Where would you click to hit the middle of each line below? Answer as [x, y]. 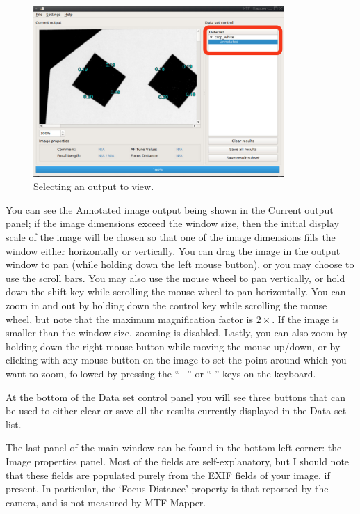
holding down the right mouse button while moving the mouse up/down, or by [173, 346]
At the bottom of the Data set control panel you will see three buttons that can [175, 397]
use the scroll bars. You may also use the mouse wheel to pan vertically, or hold [175, 278]
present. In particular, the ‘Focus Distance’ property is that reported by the [167, 489]
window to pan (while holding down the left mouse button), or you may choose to [180, 264]
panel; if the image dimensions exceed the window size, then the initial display [172, 223]
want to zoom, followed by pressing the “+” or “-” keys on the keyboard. [161, 373]
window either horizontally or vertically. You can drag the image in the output [173, 250]
